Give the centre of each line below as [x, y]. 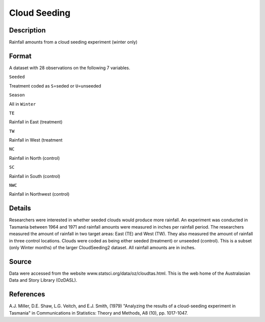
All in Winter [23, 104]
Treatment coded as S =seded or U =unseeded [55, 86]
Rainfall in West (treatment [36, 140]
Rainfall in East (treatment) [36, 122]
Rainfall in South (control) [35, 176]
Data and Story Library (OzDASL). [43, 280]
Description [27, 30]
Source [20, 261]
